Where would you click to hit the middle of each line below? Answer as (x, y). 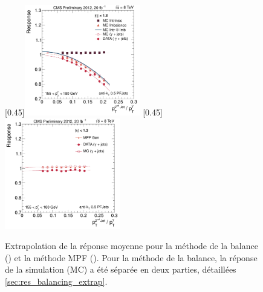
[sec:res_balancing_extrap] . (56, 281)
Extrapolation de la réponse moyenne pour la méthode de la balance (131, 246)
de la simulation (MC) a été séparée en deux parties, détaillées (121, 269)
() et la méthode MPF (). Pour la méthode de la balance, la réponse (131, 257)
